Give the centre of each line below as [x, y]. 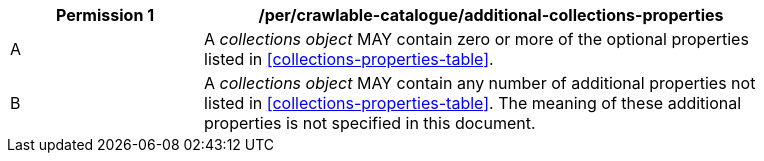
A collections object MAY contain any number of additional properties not [480, 83]
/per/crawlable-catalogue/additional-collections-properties [491, 15]
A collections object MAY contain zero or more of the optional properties [476, 39]
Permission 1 [105, 15]
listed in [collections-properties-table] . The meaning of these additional [473, 103]
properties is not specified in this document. [370, 123]
